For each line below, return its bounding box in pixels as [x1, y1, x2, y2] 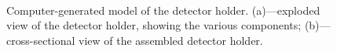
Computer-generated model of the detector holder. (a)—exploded [6, 2, 321, 18]
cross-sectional [6, 32, 75, 48]
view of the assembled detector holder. [79, 32, 263, 48]
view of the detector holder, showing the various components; [6, 17, 302, 33]
